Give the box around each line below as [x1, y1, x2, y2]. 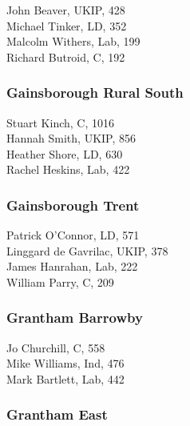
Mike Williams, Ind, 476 [6, 355, 125, 372]
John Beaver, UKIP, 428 [6, 2, 125, 18]
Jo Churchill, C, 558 [6, 339, 105, 356]
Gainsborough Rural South [6, 82, 184, 102]
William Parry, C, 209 [6, 273, 114, 290]
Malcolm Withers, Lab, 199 [6, 33, 141, 50]
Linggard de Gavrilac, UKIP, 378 [6, 242, 168, 259]
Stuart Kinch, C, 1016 [6, 114, 115, 131]
